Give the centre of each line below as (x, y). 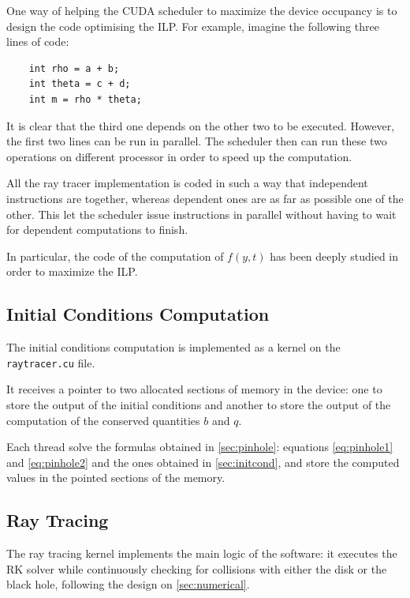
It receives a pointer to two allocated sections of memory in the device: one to (194, 389)
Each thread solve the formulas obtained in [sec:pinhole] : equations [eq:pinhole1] (200, 447)
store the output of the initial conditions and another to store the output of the (199, 404)
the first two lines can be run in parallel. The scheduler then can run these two (197, 141)
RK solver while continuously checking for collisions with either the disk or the (197, 568)
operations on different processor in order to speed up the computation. (179, 156)
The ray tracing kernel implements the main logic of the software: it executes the (202, 553)
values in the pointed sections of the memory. (116, 478)
